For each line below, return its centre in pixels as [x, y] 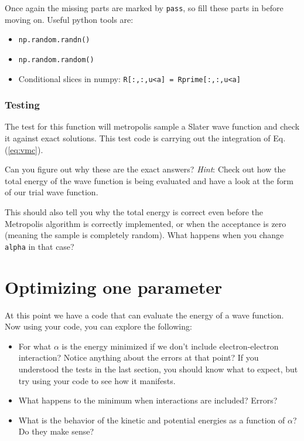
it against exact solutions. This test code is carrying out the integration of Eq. [145, 138]
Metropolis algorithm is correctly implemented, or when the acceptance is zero [146, 223]
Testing [22, 105]
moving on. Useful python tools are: [69, 19]
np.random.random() [56, 60]
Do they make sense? [56, 431]
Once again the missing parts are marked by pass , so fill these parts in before [144, 8]
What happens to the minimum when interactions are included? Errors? [148, 400]
